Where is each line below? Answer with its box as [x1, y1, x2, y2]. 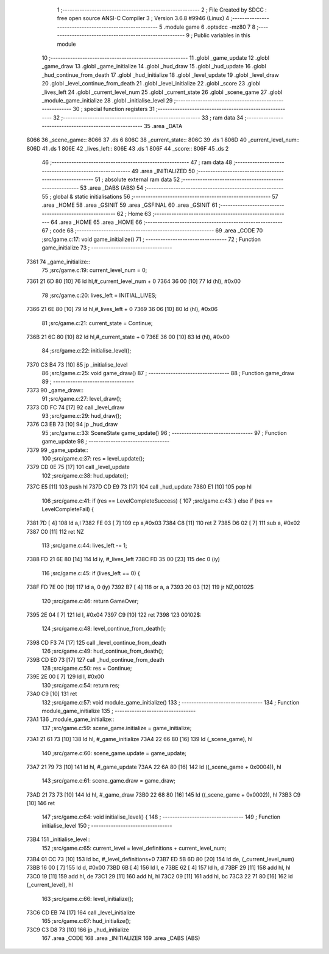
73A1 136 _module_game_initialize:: [26, 715, 115, 723]
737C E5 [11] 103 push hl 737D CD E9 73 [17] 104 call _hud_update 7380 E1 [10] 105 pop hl [26, 483, 252, 490]
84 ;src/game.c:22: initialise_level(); [41, 347, 132, 354]
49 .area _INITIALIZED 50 [131, 167, 195, 174]
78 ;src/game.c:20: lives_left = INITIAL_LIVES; [41, 292, 157, 299]
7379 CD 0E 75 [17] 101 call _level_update [26, 464, 130, 471]
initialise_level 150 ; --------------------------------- [41, 822, 172, 829]
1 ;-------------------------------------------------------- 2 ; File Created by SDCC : [57, 6, 267, 13]
